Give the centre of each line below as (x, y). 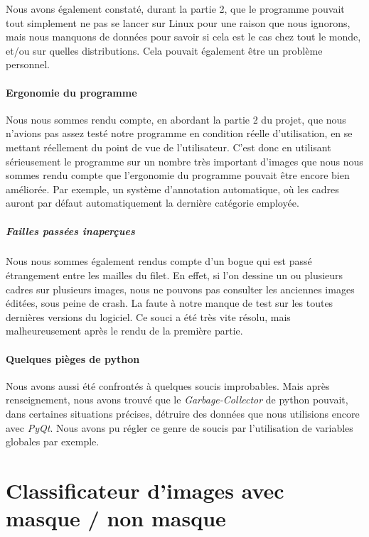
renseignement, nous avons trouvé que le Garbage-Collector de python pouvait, (177, 400)
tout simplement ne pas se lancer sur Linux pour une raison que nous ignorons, (178, 22)
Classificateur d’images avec (145, 490)
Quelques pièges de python (73, 358)
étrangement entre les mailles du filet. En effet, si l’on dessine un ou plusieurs (175, 275)
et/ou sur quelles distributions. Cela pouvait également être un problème (164, 50)
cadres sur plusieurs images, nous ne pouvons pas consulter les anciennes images (180, 289)
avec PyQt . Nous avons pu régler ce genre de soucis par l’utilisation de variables (180, 427)
